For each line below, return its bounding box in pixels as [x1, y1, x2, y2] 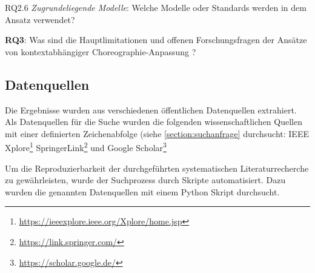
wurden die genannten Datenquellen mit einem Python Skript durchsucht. [5, 185, 280, 198]
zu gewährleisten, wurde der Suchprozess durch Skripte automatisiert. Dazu [5, 174, 286, 186]
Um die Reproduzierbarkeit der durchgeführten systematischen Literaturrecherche [5, 161, 309, 174]
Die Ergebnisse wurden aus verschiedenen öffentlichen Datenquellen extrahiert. [5, 103, 297, 116]
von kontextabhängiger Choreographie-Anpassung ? [5, 45, 196, 58]
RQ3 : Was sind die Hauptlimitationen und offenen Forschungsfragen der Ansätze [5, 33, 307, 46]
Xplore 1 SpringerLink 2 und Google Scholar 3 [5, 140, 167, 154]
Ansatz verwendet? [5, 13, 75, 25]
